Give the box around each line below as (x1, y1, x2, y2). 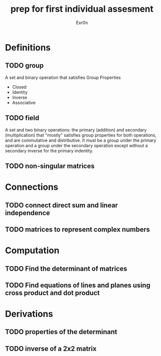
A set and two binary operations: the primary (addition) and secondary (5, 127, 147, 133)
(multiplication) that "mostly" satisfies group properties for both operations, (5, 132, 157, 138)
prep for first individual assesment (10, 3, 154, 15)
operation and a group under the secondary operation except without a (5, 142, 148, 148)
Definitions (5, 42, 51, 53)
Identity (12, 89, 28, 95)
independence (5, 208, 50, 217)
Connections (5, 181, 59, 193)
